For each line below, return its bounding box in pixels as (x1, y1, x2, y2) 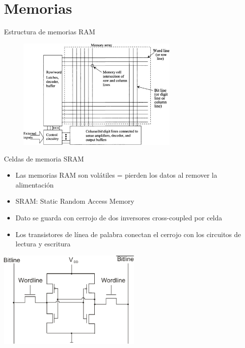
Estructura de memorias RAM (4, 27, 95, 37)
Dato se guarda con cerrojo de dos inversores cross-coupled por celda (15, 213, 222, 223)
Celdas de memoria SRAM (4, 153, 84, 163)
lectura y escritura (15, 239, 71, 249)
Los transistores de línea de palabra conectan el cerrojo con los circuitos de (15, 229, 241, 239)
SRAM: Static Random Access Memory (15, 196, 135, 206)
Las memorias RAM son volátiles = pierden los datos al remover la (15, 170, 218, 180)
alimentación (15, 179, 54, 189)
